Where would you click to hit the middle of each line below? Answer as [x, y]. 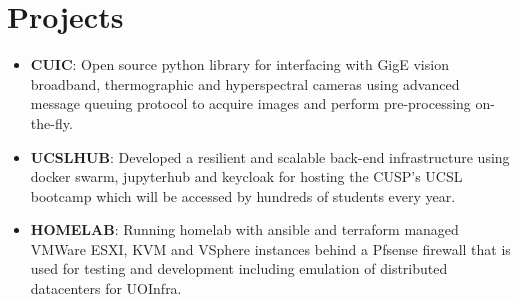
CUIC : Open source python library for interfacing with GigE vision [239, 64]
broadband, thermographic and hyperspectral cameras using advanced [245, 83]
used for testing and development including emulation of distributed [239, 268]
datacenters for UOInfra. [106, 288]
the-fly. [51, 122]
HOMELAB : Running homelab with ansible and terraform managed [244, 229]
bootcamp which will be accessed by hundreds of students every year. [243, 195]
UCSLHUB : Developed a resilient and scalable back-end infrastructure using [270, 156]
